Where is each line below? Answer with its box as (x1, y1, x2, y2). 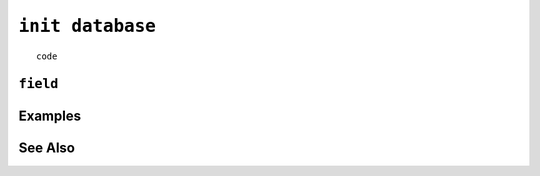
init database (18, 15, 157, 37)
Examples (18, 108, 82, 125)
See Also (18, 140, 75, 157)
